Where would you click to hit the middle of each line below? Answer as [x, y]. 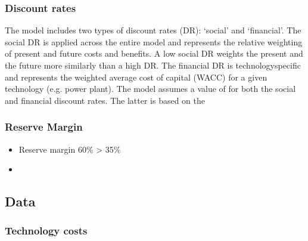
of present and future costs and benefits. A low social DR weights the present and [154, 53]
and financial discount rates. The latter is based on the [105, 100]
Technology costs [46, 231]
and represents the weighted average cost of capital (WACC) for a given [136, 77]
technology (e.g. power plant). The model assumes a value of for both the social [150, 89]
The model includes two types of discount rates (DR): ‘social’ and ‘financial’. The [153, 30]
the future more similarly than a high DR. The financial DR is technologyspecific [153, 65]
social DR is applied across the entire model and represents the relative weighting [154, 41]
